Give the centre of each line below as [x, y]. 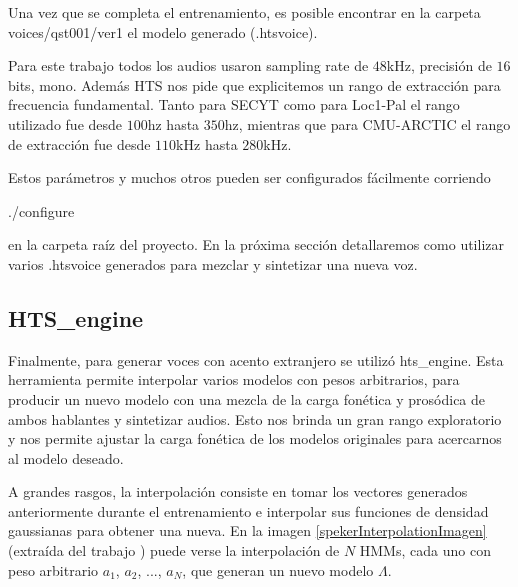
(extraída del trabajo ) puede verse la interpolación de [174, 550]
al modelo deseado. [66, 457]
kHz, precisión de [439, 65]
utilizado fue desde [65, 123]
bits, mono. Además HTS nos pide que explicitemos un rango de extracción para [254, 84]
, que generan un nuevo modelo [278, 569]
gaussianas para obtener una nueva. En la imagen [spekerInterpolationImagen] [247, 530]
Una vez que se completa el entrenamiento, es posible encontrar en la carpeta [244, 12]
